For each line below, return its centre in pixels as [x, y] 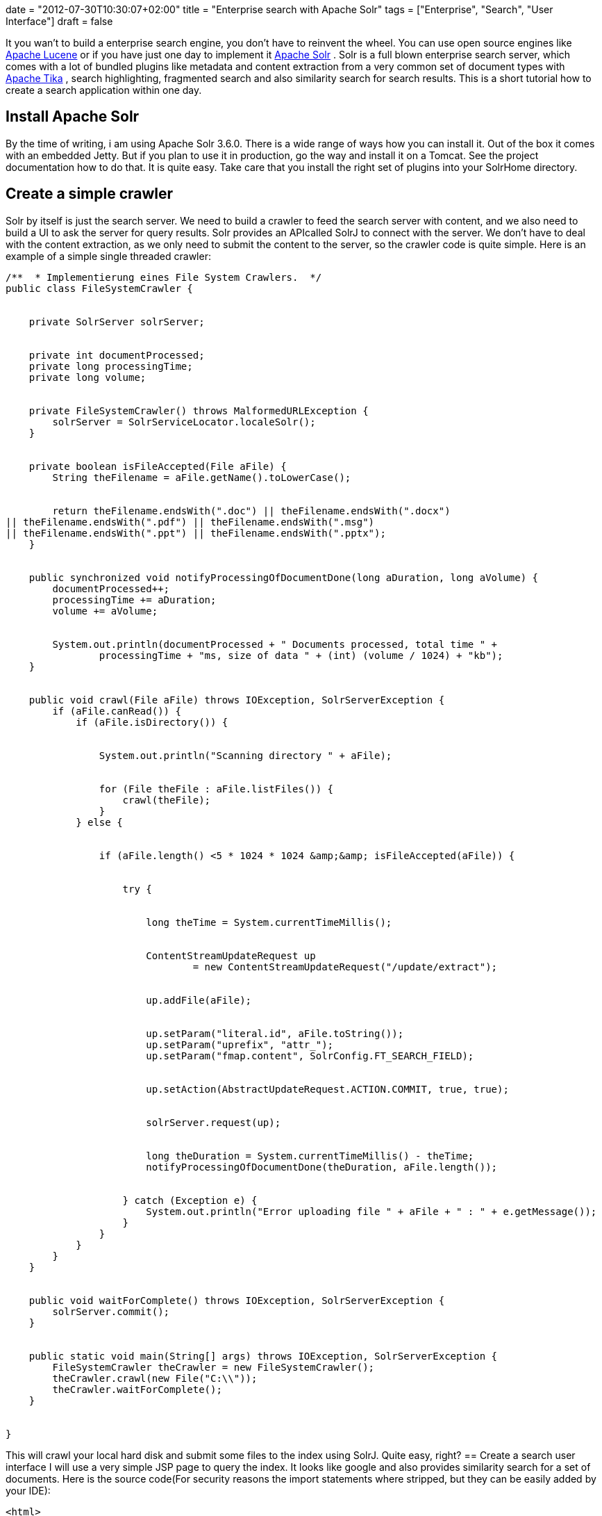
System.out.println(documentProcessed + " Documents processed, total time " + [275, 644]
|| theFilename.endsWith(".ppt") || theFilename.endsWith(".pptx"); [196, 533]
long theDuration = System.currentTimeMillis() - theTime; [310, 1156]
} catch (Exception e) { [190, 1200]
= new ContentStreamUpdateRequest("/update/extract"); [345, 967]
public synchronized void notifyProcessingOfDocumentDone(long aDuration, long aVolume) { [284, 577]
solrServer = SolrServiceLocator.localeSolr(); [184, 422]
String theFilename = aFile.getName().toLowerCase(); [202, 477]
